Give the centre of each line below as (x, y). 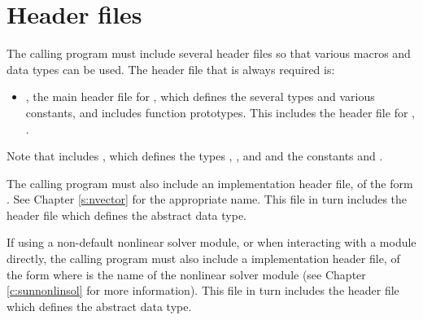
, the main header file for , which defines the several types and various (200, 96)
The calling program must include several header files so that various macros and (209, 53)
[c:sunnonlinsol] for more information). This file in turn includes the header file (203, 290)
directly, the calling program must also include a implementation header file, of (203, 259)
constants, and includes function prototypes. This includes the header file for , (220, 112)
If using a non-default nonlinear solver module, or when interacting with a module (211, 242)
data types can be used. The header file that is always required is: (171, 69)
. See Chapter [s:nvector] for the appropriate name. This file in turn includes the (207, 199)
